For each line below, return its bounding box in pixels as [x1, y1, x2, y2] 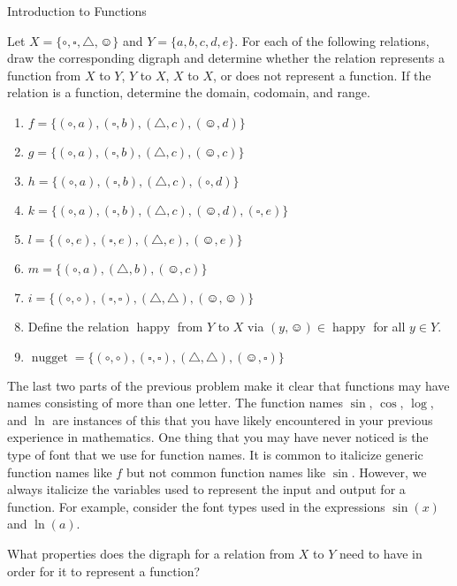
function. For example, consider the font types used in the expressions [7, 497, 385, 515]
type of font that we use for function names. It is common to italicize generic [7, 445, 423, 463]
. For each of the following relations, [234, 31, 430, 49]
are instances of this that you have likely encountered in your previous [52, 410, 433, 429]
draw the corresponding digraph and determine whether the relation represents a [7, 49, 445, 67]
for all [373, 316, 406, 335]
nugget [31, 351, 68, 364]
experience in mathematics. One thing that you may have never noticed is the [7, 428, 429, 446]
